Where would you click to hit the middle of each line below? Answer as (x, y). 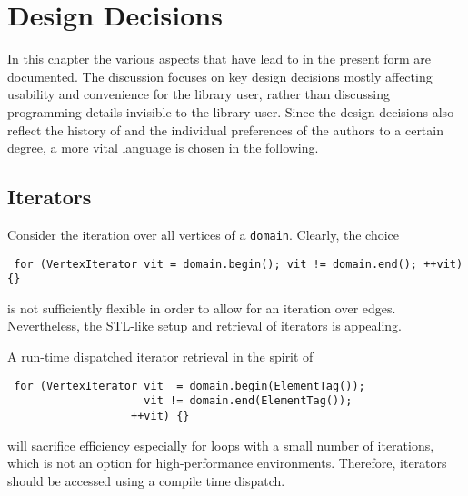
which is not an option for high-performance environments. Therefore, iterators (227, 463)
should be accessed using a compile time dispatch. (146, 480)
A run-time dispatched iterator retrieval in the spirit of (160, 357)
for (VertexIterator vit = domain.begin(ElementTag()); (189, 386)
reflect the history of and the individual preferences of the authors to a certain (225, 129)
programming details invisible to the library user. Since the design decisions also (231, 111)
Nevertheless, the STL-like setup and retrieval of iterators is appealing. (204, 326)
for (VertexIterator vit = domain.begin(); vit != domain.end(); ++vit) (239, 264)
